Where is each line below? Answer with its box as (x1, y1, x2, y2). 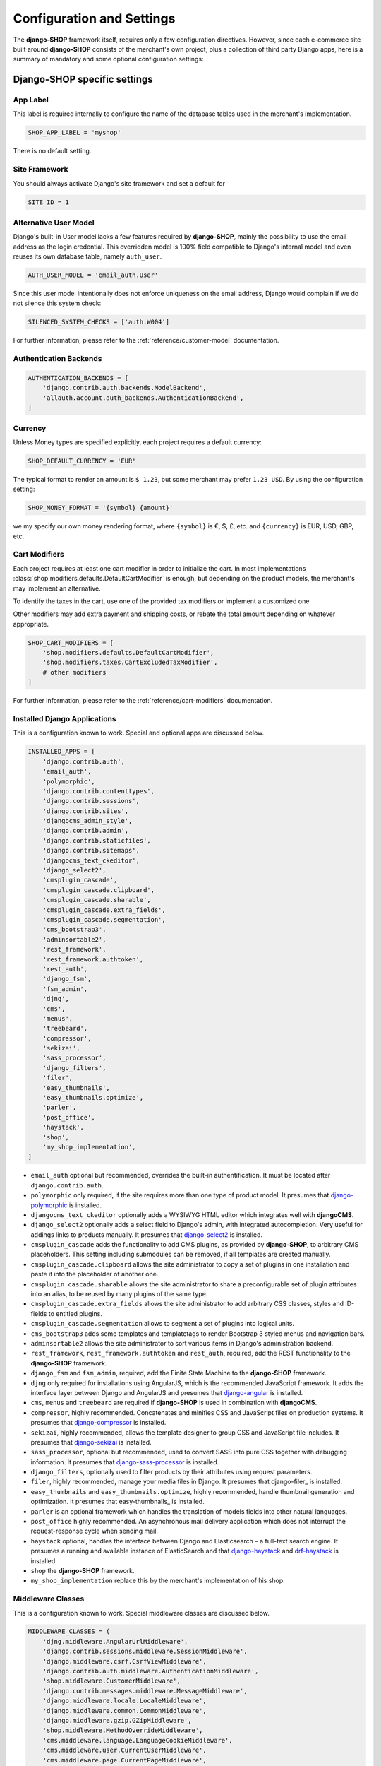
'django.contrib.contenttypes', (42, 787, 155, 795)
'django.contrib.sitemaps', (42, 846, 140, 855)
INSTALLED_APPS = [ (28, 747, 95, 756)
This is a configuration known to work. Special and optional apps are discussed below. (13, 728, 265, 737)
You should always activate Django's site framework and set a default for (13, 179, 226, 187)
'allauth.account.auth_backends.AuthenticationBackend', (42, 393, 244, 402)
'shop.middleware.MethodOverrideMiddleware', (42, 1726, 203, 1734)
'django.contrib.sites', (42, 807, 129, 815)
